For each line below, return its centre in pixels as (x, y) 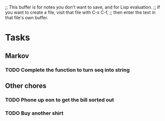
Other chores (26, 86)
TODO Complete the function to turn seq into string (67, 70)
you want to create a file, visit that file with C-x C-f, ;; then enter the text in (81, 12)
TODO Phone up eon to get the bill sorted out (60, 100)
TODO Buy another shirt (34, 113)
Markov (17, 56)
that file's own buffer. (27, 18)
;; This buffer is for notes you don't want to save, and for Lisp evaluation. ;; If (82, 7)
